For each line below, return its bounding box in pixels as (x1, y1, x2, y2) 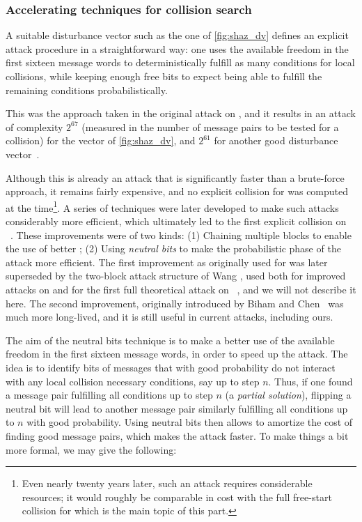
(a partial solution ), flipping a (225, 387, 352, 402)
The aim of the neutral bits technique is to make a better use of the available (6, 332, 335, 347)
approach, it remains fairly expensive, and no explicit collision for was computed (6, 184, 349, 199)
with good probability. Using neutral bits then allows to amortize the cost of (26, 415, 353, 429)
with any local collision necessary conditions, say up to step (6, 374, 260, 388)
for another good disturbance (214, 133, 338, 148)
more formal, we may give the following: (6, 442, 177, 456)
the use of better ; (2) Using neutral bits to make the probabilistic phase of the (6, 241, 341, 256)
